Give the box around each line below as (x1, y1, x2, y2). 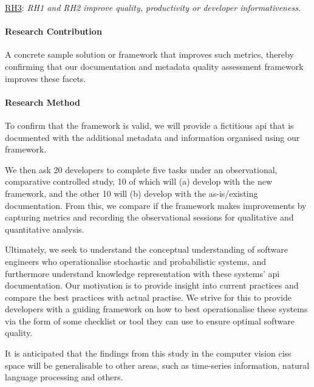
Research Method (5, 95, 80, 108)
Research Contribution (5, 25, 102, 38)
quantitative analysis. (5, 222, 84, 235)
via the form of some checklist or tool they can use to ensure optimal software (5, 314, 295, 327)
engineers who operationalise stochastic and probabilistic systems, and (5, 255, 267, 267)
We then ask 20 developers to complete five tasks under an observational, (5, 163, 278, 176)
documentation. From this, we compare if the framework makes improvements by (5, 199, 307, 211)
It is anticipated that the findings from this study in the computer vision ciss (5, 347, 292, 360)
